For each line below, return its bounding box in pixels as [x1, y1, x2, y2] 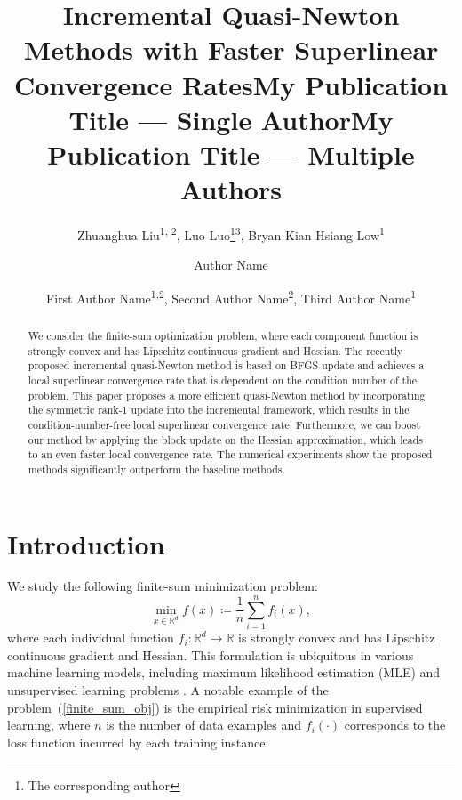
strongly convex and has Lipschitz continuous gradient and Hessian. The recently [28, 343, 403, 358]
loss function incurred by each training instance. [7, 732, 269, 751]
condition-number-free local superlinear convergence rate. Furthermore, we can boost [28, 416, 421, 432]
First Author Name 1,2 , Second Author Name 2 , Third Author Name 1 [46, 286, 416, 307]
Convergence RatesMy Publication [13, 66, 449, 102]
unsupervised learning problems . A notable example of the [7, 680, 329, 699]
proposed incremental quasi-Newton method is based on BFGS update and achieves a [28, 358, 425, 373]
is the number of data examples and [106, 715, 302, 734]
